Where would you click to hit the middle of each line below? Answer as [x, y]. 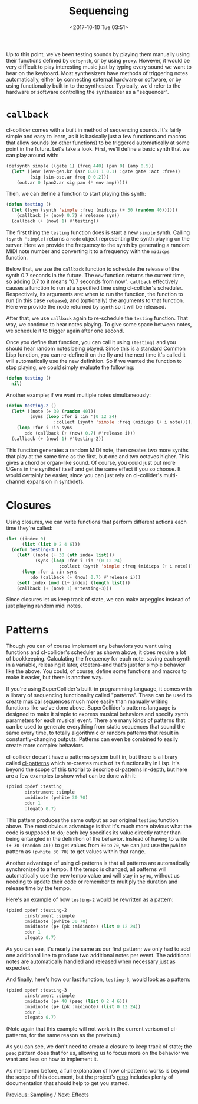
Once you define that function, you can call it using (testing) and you [91, 342]
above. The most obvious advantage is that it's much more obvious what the [99, 826]
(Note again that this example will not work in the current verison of [88, 1029]
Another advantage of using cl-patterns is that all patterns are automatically [98, 863]
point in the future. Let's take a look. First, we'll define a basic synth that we [98, 148]
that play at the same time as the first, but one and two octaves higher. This [98, 456]
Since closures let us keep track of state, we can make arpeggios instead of [98, 600]
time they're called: [29, 528]
